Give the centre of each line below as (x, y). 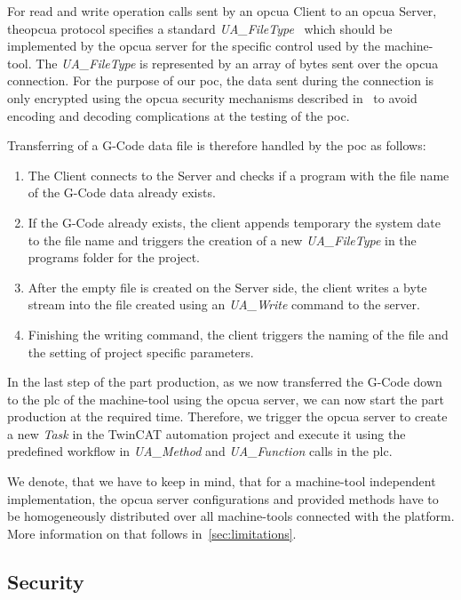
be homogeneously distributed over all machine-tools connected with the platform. (231, 516)
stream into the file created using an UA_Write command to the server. (224, 304)
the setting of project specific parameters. (141, 352)
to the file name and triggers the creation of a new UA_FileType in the (222, 240)
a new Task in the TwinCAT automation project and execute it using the (207, 433)
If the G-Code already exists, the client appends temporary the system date (234, 222)
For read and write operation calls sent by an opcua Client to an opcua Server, (222, 11)
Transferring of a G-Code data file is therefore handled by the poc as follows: (217, 145)
